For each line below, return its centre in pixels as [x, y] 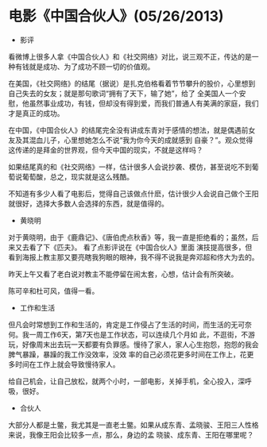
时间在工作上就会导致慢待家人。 [67, 364]
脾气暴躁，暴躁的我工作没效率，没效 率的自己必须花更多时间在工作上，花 [128, 354]
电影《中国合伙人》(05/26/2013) [116, 16]
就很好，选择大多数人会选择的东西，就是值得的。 [88, 203]
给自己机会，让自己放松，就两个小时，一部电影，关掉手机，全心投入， [123, 381]
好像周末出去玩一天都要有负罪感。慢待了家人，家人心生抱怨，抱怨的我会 [140, 344]
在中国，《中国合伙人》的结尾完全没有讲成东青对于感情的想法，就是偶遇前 [128, 130]
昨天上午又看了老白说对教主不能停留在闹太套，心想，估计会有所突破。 [123, 274]
